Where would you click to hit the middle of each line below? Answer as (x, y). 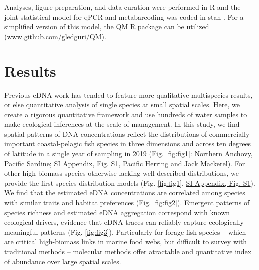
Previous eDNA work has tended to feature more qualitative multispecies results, (129, 94)
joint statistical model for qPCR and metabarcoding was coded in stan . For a (124, 16)
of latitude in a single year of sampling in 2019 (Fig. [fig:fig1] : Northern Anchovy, (129, 154)
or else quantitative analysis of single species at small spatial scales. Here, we (122, 104)
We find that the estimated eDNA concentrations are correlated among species (125, 193)
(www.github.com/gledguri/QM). (55, 36)
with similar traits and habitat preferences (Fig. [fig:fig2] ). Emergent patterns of (127, 203)
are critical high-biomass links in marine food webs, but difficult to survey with (126, 242)
